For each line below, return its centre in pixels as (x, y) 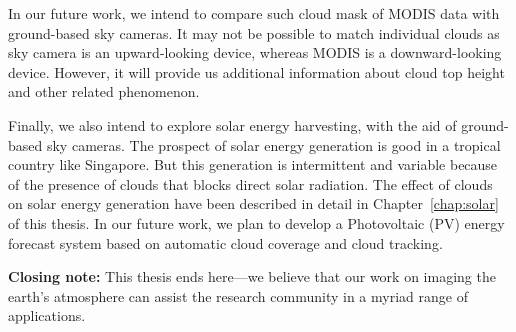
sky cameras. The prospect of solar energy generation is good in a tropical (273, 144)
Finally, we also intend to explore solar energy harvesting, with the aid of (232, 124)
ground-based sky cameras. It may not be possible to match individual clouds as (254, 32)
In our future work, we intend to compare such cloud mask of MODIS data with (254, 13)
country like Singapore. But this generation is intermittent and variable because (253, 164)
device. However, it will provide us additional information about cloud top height (256, 71)
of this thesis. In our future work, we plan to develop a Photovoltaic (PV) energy (256, 222)
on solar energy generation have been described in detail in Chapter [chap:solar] (253, 203)
